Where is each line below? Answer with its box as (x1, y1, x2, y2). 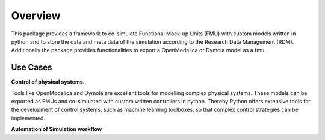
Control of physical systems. (11, 78, 85, 85)
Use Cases (11, 62, 52, 73)
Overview (11, 9, 61, 22)
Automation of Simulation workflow (11, 126, 102, 133)
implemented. (11, 114, 45, 121)
